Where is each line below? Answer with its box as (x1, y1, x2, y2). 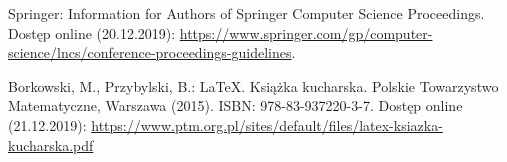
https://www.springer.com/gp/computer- (179, 22, 433, 43)
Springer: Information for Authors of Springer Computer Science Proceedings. (8, 3, 485, 23)
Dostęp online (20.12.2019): (8, 22, 176, 43)
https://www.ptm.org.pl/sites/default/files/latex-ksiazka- (91, 114, 443, 135)
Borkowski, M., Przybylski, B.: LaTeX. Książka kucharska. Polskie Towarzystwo (8, 75, 499, 96)
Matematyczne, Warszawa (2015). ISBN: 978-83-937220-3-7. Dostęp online (8, 95, 463, 116)
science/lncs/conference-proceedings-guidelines (8, 42, 292, 63)
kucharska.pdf (8, 134, 94, 155)
